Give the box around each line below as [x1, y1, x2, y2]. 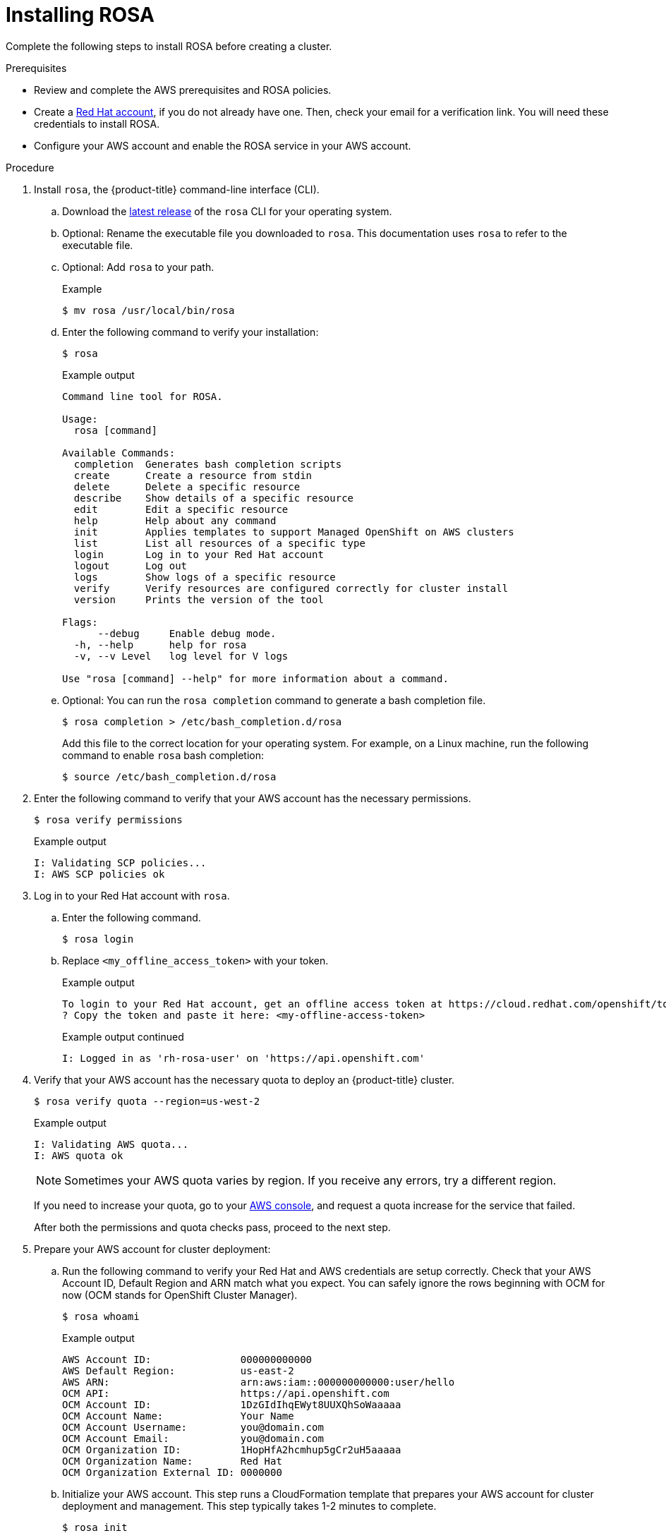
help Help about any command [73, 514, 277, 526]
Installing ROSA [6, 3, 155, 27]
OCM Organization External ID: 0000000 [62, 1466, 282, 1478]
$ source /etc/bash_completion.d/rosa [62, 770, 277, 782]
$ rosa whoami [62, 1310, 140, 1322]
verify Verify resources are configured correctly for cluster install [73, 582, 509, 594]
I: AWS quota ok [34, 1149, 123, 1161]
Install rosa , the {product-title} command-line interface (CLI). [34, 183, 320, 195]
